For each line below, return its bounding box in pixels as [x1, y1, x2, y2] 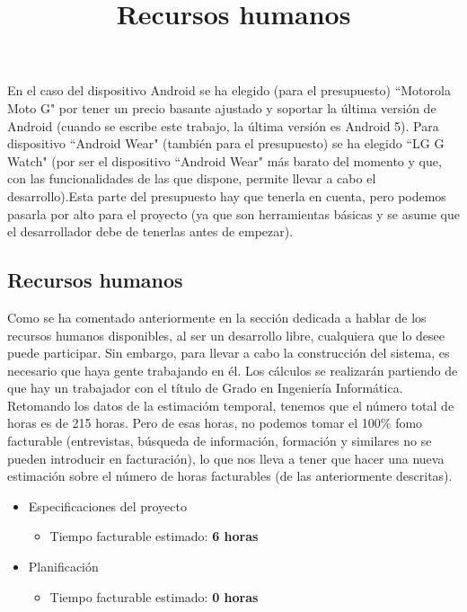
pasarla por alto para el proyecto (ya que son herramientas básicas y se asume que [7, 204, 460, 223]
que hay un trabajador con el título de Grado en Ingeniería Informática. [7, 378, 403, 397]
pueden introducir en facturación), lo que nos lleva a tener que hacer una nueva [7, 448, 445, 467]
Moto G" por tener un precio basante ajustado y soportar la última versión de [7, 98, 436, 117]
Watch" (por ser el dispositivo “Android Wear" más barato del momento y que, [7, 151, 442, 170]
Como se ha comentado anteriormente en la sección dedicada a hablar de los [7, 307, 427, 326]
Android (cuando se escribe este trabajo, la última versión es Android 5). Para [7, 116, 439, 135]
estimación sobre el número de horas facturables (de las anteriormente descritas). [7, 466, 453, 485]
